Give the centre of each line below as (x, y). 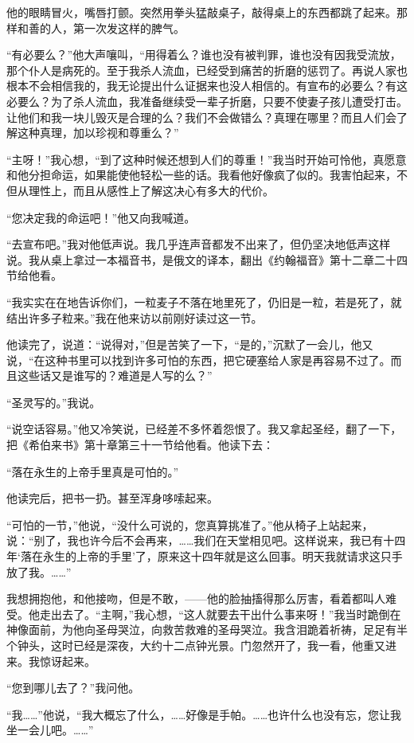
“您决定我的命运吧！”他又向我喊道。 (101, 217)
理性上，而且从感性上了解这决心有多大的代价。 (151, 190)
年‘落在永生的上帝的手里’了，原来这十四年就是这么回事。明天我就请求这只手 (205, 556)
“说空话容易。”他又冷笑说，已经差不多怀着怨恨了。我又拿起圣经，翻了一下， (204, 429)
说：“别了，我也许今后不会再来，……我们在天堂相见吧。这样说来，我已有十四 (206, 540)
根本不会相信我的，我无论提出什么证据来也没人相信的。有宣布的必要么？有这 (207, 86)
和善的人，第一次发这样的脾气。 (101, 27)
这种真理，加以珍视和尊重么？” (98, 133)
